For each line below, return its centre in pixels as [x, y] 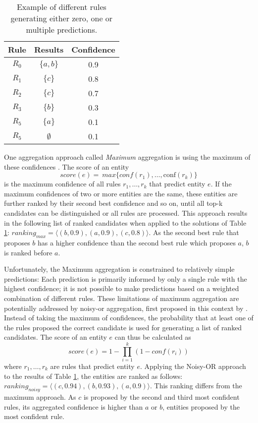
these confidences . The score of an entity [67, 166]
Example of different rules [61, 7]
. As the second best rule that [194, 232]
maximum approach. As [40, 397]
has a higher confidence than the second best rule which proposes [137, 242]
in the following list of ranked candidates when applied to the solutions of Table [125, 222]
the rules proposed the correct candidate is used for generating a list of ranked [123, 327]
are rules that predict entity [92, 366]
